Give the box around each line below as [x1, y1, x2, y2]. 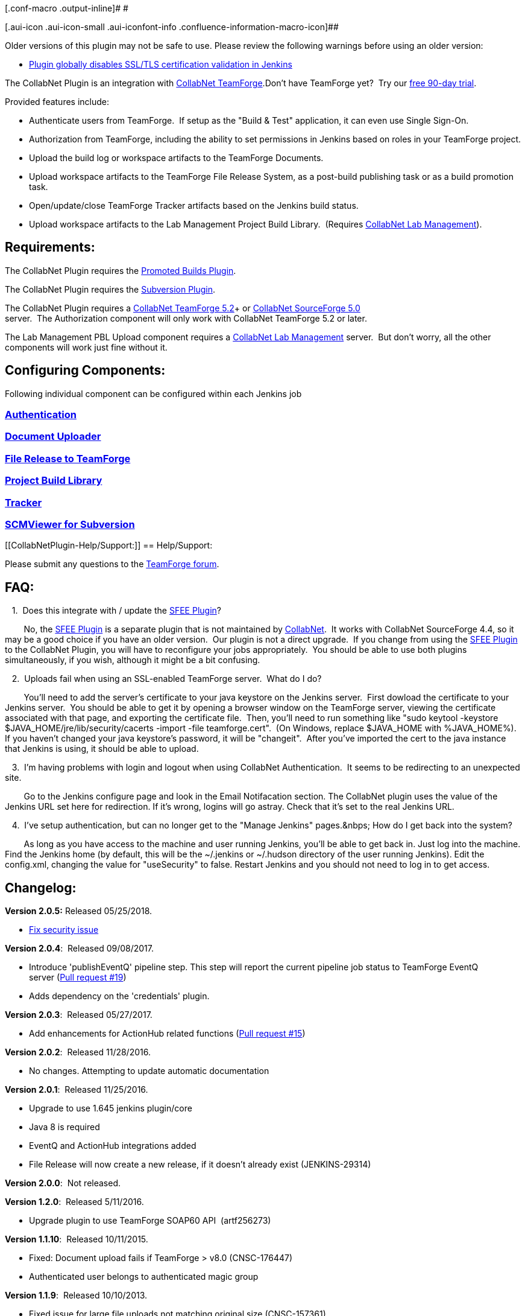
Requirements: [5, 240, 95, 255]
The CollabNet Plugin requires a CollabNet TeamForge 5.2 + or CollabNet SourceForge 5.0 [5, 302, 360, 313]
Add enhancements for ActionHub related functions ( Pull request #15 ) [29, 1028, 306, 1038]
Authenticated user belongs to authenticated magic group [29, 1271, 259, 1282]
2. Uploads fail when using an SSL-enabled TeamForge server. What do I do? [11, 673, 322, 684]
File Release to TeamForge [5, 452, 131, 465]
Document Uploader [5, 430, 101, 443]
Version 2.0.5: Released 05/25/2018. [5, 906, 152, 916]
